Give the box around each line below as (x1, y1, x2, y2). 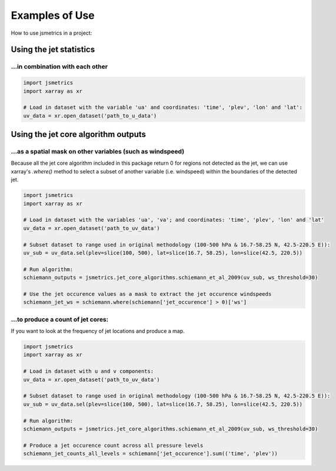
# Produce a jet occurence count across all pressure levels (23, 442, 204, 449)
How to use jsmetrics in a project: (11, 29, 92, 36)
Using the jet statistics (11, 45, 95, 55)
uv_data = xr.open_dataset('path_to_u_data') (23, 112, 157, 119)
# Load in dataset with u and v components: (23, 368, 154, 375)
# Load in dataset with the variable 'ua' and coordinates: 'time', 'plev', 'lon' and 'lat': (23, 104, 303, 111)
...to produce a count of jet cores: (11, 315, 109, 323)
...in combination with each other (11, 62, 108, 71)
